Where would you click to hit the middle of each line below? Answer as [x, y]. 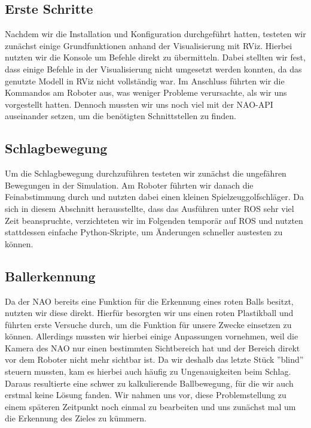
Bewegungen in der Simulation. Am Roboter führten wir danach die [129, 185]
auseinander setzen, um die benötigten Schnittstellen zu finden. [121, 116]
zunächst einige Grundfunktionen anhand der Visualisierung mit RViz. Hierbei [149, 45]
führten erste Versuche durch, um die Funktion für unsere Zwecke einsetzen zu [148, 324]
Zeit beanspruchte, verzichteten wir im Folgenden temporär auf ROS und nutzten [154, 220]
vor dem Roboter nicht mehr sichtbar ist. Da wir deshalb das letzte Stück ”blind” [154, 359]
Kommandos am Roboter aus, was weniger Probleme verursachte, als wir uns [146, 92]
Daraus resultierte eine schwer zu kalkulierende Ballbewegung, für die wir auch [149, 383]
